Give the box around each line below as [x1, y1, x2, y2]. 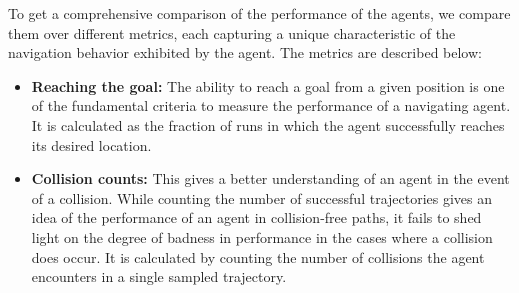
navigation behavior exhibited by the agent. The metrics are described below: [8, 42, 482, 63]
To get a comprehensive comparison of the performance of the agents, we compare [8, 3, 511, 23]
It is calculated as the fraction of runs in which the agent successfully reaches [31, 114, 505, 135]
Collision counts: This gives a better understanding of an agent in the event [31, 168, 510, 189]
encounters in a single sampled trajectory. [31, 266, 287, 287]
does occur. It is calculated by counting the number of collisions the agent [31, 246, 485, 267]
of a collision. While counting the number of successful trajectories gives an [31, 187, 493, 208]
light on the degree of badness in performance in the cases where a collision [31, 226, 493, 247]
